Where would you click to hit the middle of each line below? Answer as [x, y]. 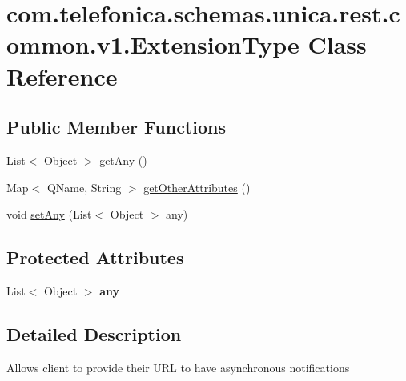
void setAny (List [49, 214]
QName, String [84, 187]
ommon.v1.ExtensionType [153, 44]
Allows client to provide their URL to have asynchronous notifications [178, 367]
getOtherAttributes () [197, 187]
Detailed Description [94, 333]
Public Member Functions [116, 127]
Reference [62, 76]
